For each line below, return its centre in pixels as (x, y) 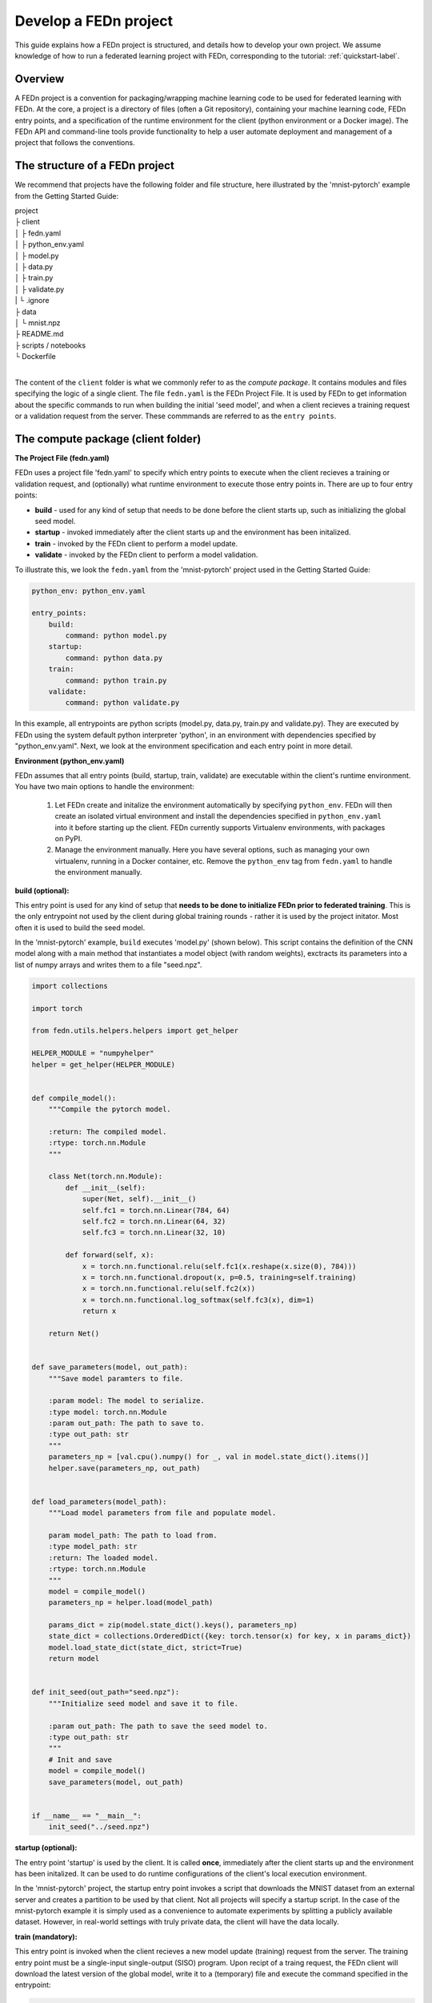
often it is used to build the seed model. (80, 927)
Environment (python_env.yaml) (70, 760)
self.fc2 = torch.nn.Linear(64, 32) (154, 1221)
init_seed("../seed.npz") (99, 1827)
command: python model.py (116, 636)
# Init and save (80, 1759)
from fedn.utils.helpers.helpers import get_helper (135, 1031)
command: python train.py (116, 680)
